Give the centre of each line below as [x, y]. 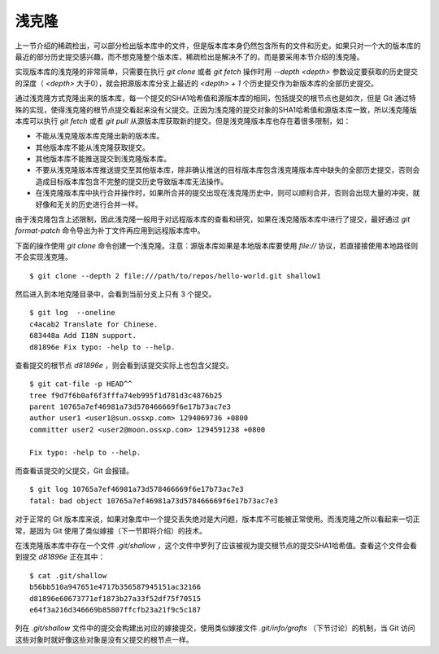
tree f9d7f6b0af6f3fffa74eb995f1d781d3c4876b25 [126, 395]
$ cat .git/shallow [68, 575]
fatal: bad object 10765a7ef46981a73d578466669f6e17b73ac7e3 [154, 500]
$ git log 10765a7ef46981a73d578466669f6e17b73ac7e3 [137, 489]
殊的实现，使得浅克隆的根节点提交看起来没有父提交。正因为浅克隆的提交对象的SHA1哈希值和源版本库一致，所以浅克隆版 [216, 109]
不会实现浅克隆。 [43, 257]
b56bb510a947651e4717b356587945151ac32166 [115, 587]
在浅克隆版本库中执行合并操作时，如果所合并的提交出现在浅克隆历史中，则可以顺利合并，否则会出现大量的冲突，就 [228, 193]
